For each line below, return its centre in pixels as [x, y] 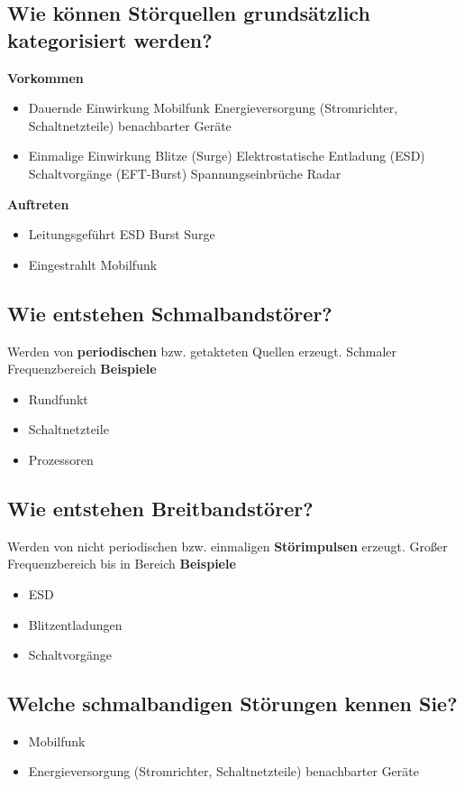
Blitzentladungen [75, 624]
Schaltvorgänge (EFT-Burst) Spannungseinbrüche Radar [185, 173]
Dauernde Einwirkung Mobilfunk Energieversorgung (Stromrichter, [213, 108]
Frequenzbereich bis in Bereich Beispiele [122, 564]
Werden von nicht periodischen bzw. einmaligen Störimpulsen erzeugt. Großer [227, 546]
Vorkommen [45, 77]
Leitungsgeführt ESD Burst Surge [122, 234]
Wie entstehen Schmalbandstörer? [170, 313]
